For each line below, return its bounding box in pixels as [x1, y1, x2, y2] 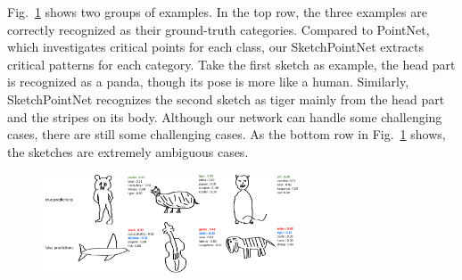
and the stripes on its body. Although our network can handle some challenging [7, 107, 442, 126]
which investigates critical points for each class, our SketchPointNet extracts [7, 37, 425, 56]
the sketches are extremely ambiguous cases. [7, 142, 249, 161]
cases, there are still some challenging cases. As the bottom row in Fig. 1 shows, [7, 125, 446, 144]
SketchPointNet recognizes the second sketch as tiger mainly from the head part [7, 89, 445, 108]
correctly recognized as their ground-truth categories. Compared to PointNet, [7, 20, 430, 38]
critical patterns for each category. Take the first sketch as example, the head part [7, 54, 456, 73]
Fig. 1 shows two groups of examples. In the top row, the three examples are [7, 3, 427, 21]
